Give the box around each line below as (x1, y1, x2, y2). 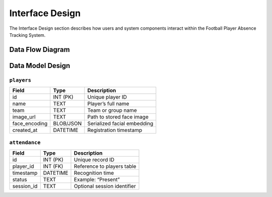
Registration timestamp (87, 126, 143, 134)
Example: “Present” (74, 176, 120, 183)
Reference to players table (74, 163, 137, 170)
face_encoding (12, 120, 48, 127)
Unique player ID (87, 94, 127, 101)
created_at (12, 126, 38, 134)
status (12, 176, 27, 183)
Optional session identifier (74, 182, 136, 189)
